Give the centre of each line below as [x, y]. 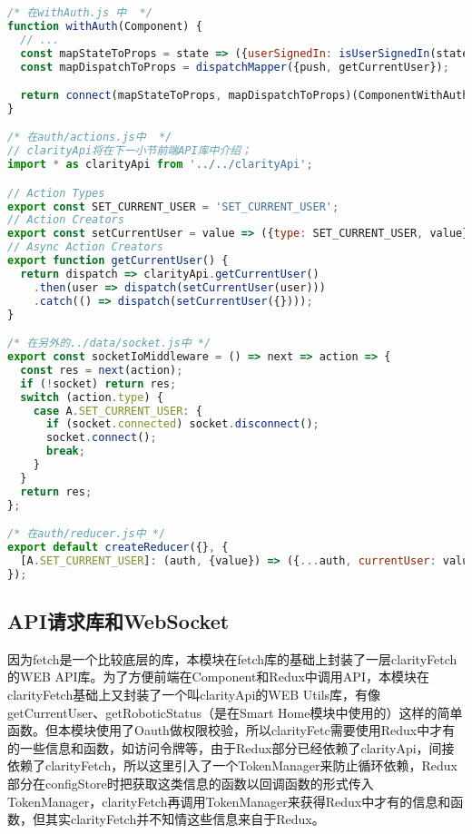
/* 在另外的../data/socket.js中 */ [109, 343]
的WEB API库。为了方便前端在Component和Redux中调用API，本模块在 [218, 677]
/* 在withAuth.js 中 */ [80, 13]
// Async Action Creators [85, 247]
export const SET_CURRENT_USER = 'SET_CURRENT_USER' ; [173, 206]
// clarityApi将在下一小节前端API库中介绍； [130, 151]
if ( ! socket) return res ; [98, 383]
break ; [65, 451]
